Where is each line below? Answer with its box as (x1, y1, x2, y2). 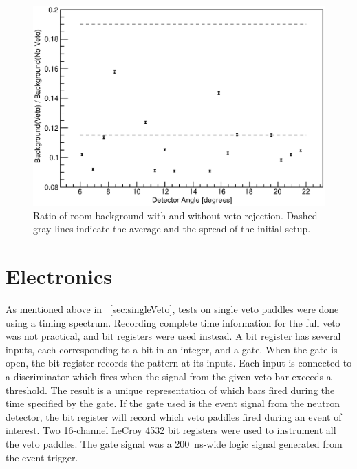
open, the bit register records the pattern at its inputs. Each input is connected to (6, 356, 352, 370)
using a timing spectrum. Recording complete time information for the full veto (6, 315, 340, 329)
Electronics (6, 262, 112, 290)
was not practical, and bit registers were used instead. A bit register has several (6, 329, 341, 343)
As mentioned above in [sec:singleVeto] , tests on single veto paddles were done (6, 301, 339, 316)
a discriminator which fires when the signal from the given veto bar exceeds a (6, 369, 332, 383)
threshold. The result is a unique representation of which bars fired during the (6, 382, 335, 397)
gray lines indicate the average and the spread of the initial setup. (33, 221, 311, 236)
